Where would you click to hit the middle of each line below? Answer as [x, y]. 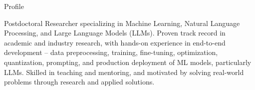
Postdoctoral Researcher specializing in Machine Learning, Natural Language [122, 23]
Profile [14, 6]
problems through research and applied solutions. [79, 82]
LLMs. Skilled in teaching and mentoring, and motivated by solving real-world [124, 72]
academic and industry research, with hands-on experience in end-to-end [115, 42]
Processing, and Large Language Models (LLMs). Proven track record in [115, 33]
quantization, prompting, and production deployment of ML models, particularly [128, 62]
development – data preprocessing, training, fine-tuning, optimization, [111, 52]
